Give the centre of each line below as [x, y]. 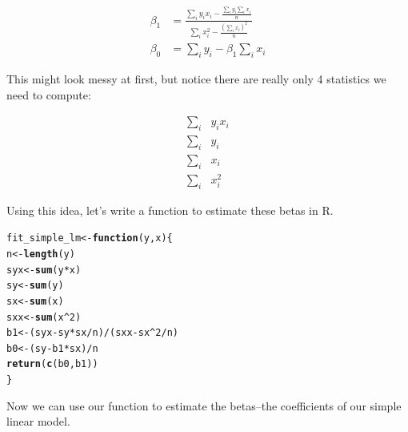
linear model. [38, 421]
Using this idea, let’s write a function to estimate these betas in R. [170, 210]
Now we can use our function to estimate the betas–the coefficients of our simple [204, 405]
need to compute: [49, 94]
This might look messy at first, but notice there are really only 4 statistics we [196, 79]
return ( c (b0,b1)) [52, 364]
